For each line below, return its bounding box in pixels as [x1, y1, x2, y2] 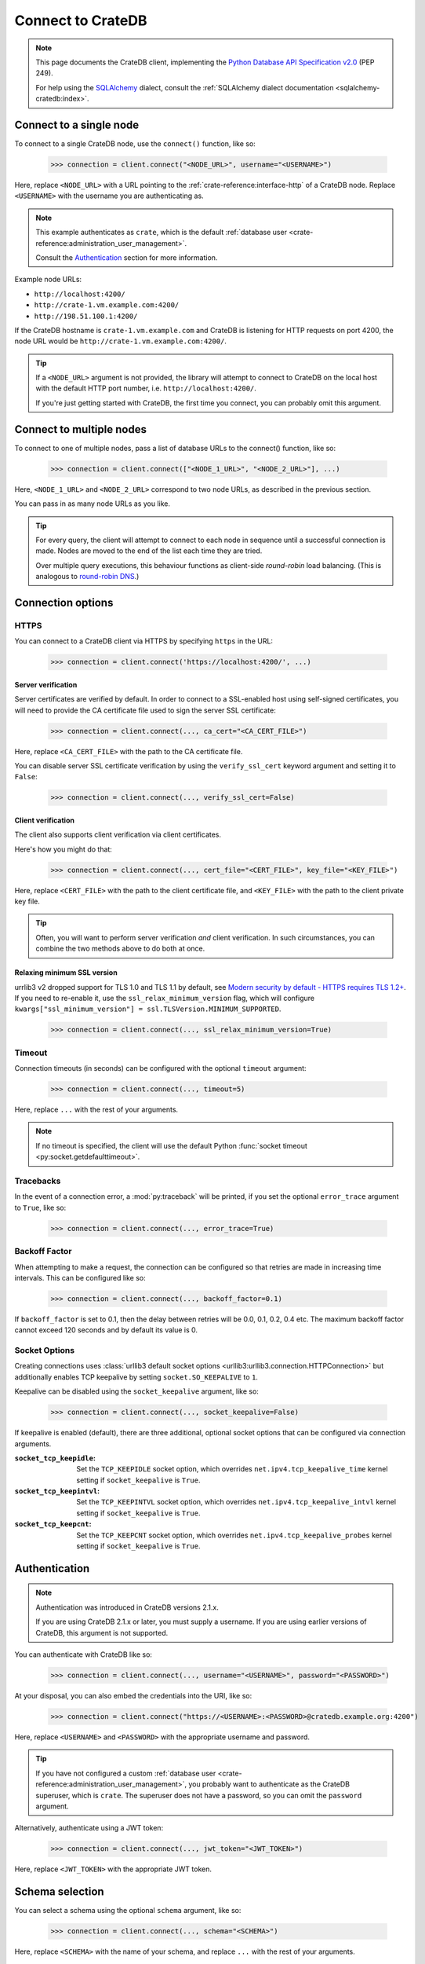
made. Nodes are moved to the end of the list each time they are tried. [35, 546, 263, 555]
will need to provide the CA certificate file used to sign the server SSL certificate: [14, 705, 276, 715]
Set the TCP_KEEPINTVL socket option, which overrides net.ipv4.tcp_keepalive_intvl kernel [76, 1497, 396, 1507]
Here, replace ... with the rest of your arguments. [14, 1105, 179, 1115]
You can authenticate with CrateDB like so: [14, 1650, 153, 1659]
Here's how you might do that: [14, 845, 113, 854]
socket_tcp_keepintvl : [14, 1486, 100, 1496]
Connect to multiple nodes [14, 423, 147, 436]
